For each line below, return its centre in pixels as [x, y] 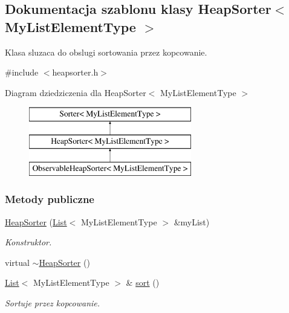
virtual [17, 262]
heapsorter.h [75, 72]
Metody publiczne [50, 199]
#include [22, 72]
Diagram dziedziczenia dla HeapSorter [76, 92]
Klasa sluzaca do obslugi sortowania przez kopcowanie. [106, 52]
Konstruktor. [28, 242]
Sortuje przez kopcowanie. [53, 302]
